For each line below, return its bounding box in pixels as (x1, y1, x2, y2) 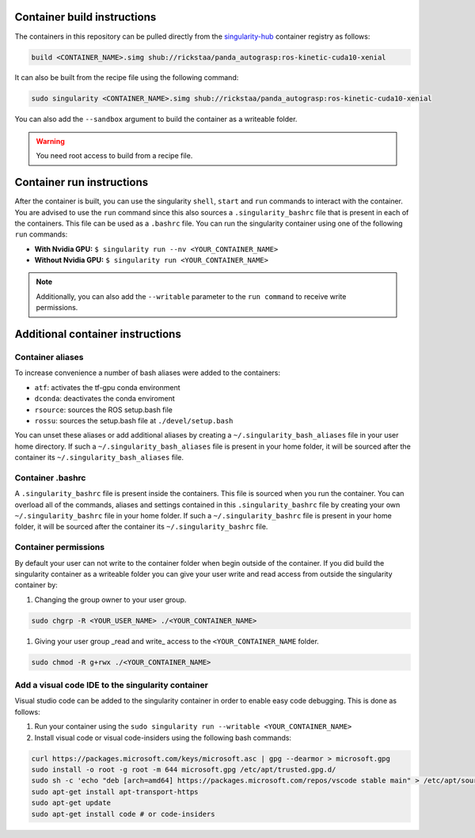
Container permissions (14, 542, 105, 553)
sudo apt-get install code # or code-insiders (31, 810, 215, 818)
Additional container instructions (14, 328, 181, 341)
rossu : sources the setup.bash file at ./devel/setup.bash (34, 415, 234, 425)
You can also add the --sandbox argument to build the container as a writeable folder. (14, 115, 298, 124)
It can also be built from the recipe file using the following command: (14, 73, 239, 82)
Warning (36, 136, 65, 146)
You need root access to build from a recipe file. (36, 151, 193, 161)
